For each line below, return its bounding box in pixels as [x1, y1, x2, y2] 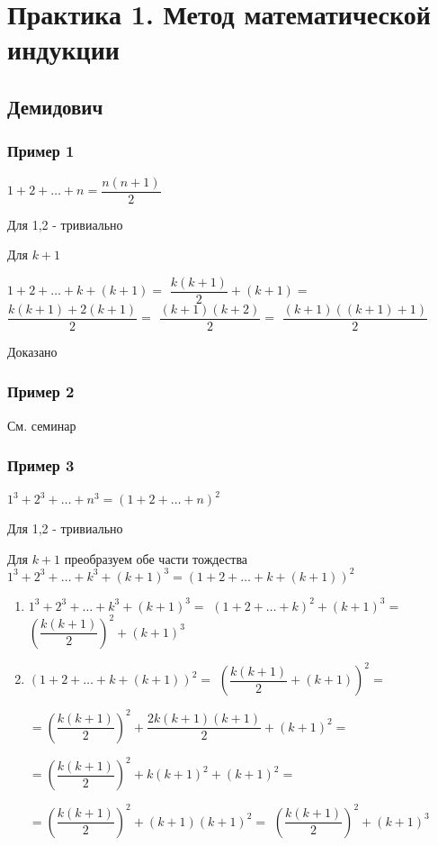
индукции [7, 31, 120, 68]
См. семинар [7, 415, 76, 434]
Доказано [7, 341, 58, 360]
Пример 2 [7, 380, 75, 403]
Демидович [7, 92, 103, 120]
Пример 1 [7, 140, 75, 162]
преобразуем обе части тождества [64, 549, 248, 568]
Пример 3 [7, 454, 75, 477]
